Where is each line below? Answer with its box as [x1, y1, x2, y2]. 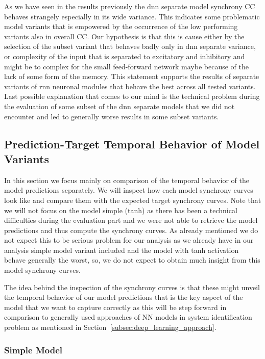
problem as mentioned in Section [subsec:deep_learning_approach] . [4, 322, 216, 332]
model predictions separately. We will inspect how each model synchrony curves [4, 185, 253, 195]
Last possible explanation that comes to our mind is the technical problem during [4, 91, 260, 101]
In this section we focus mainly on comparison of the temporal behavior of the [4, 174, 249, 185]
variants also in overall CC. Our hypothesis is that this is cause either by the [4, 31, 245, 41]
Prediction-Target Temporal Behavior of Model [4, 136, 260, 151]
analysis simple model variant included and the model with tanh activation [4, 244, 239, 255]
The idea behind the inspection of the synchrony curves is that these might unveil [4, 281, 260, 292]
